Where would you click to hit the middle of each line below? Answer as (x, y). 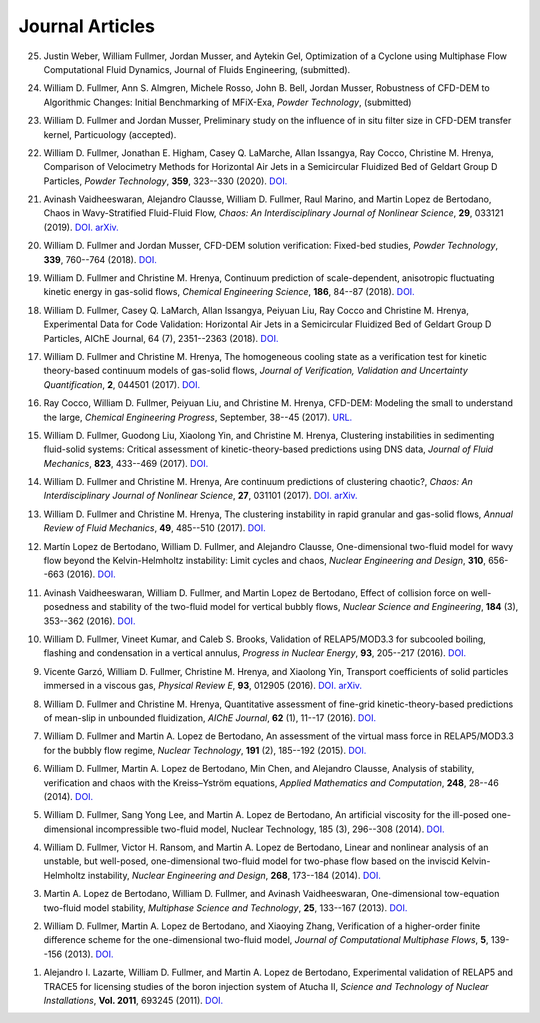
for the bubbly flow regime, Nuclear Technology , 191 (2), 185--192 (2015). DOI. (205, 750)
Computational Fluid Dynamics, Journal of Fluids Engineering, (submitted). (197, 69)
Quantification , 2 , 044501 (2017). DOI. (122, 384)
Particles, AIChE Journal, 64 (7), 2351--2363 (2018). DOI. (161, 338)
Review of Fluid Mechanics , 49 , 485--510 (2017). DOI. (155, 528)
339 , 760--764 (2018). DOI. (100, 259)
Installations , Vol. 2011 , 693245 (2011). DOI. (133, 1000)
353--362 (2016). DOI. (89, 621)
